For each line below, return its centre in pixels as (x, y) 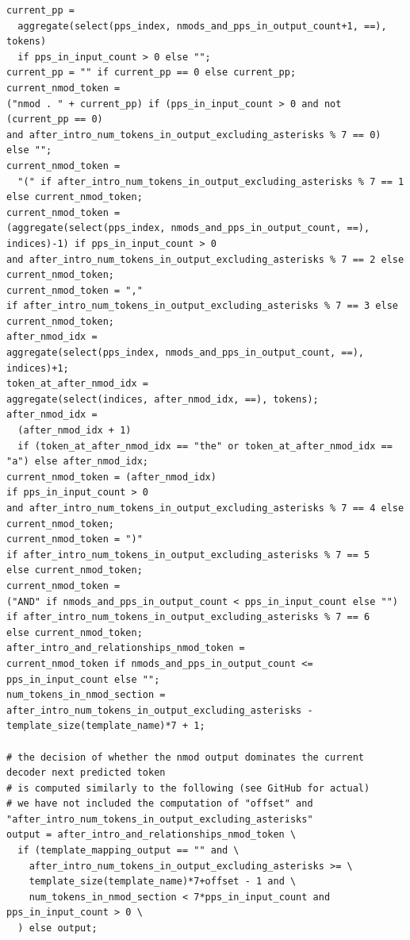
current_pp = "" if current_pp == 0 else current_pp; (151, 73)
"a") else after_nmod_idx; (77, 462)
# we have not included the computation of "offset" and (160, 804)
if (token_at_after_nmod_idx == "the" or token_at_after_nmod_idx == (205, 446)
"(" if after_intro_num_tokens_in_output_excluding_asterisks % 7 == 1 (211, 181)
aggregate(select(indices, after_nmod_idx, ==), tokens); (163, 399)
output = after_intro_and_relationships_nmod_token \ (151, 835)
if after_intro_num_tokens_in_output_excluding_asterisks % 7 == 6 (188, 617)
